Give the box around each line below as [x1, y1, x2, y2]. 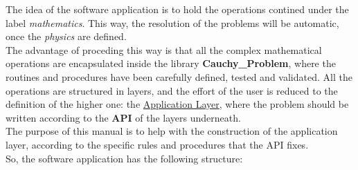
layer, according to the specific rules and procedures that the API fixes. [6, 137, 309, 151]
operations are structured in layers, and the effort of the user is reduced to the [6, 83, 338, 97]
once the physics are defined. [6, 29, 127, 44]
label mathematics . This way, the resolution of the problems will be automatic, [6, 15, 339, 30]
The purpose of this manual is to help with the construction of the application [6, 124, 338, 138]
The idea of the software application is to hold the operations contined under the [6, 2, 349, 16]
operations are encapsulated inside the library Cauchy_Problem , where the [6, 56, 336, 70]
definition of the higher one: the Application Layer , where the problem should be [6, 97, 349, 111]
